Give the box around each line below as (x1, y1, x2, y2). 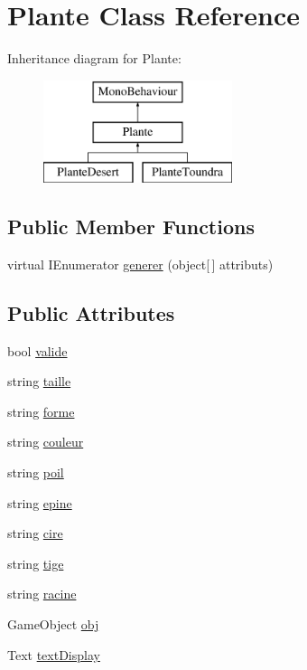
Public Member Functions (7, 212, 255, 241)
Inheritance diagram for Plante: (7, 49, 181, 68)
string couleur (7, 432, 84, 451)
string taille (7, 372, 71, 391)
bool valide (7, 341, 68, 360)
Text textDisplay (7, 645, 100, 664)
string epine (7, 493, 72, 512)
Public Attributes (7, 298, 175, 326)
